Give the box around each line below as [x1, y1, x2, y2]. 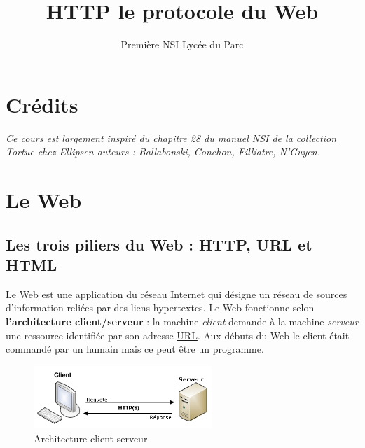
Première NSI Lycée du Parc [120, 37, 244, 52]
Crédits [6, 90, 78, 118]
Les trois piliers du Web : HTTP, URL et [6, 233, 312, 255]
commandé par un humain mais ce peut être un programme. [6, 342, 264, 356]
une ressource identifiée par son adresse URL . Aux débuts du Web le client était [6, 328, 350, 342]
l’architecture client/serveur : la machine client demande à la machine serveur [6, 314, 359, 328]
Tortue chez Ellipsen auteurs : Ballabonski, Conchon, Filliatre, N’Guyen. [6, 144, 320, 159]
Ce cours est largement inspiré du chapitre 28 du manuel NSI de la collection [6, 130, 337, 145]
